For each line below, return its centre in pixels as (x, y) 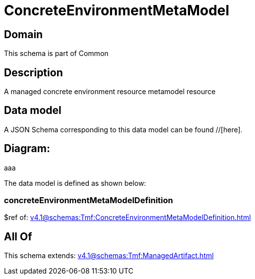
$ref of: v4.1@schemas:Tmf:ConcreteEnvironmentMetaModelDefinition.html (127, 218)
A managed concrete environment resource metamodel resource (110, 92)
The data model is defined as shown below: (75, 183)
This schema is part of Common (56, 54)
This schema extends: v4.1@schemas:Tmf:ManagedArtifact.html (109, 256)
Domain (24, 34)
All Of (18, 236)
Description (33, 72)
